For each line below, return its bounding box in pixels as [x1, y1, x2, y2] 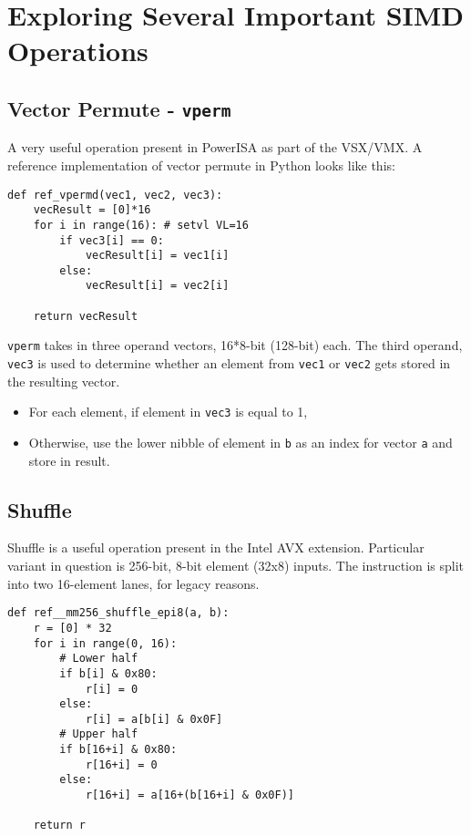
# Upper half [59, 728, 138, 741]
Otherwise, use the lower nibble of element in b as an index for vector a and [28, 433, 453, 451]
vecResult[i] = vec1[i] [85, 249, 230, 263]
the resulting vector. [7, 371, 120, 390]
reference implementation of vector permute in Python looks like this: [7, 155, 395, 174]
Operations [7, 32, 148, 69]
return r [33, 819, 86, 832]
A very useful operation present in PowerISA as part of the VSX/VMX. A [7, 138, 423, 157]
